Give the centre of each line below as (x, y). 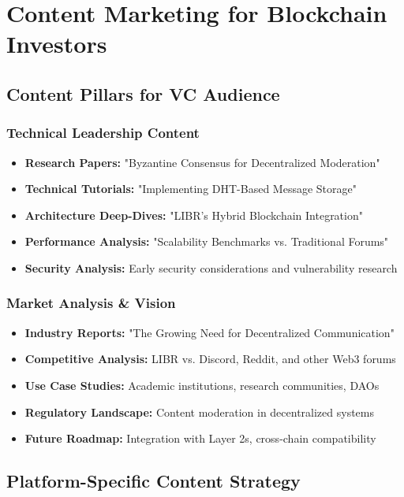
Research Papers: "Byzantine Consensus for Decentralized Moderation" (202, 162)
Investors (57, 44)
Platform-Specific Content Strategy (153, 481)
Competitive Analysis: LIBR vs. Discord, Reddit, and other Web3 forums (210, 359)
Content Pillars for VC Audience (143, 93)
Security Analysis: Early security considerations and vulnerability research (211, 267)
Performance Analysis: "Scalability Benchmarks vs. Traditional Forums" (207, 241)
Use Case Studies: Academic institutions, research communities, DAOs (202, 385)
